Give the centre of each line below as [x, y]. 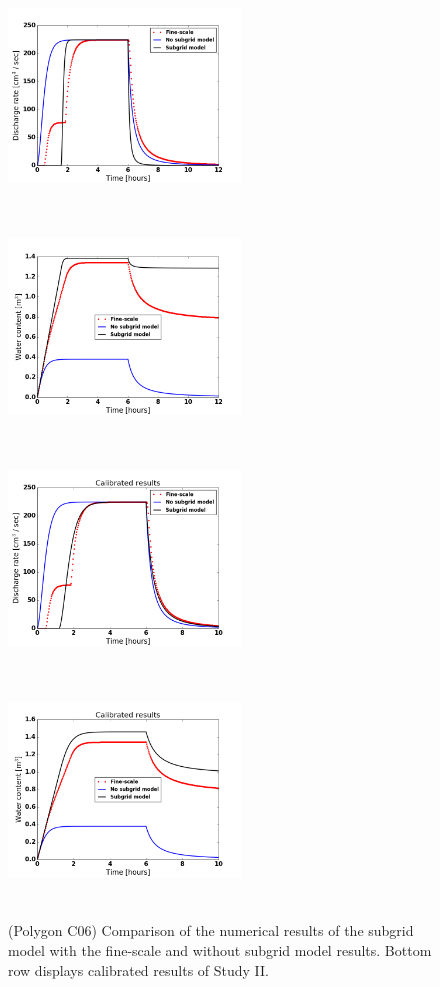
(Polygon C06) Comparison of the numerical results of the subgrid [211, 930]
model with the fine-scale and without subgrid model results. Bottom [220, 950]
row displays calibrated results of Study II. [139, 969]
